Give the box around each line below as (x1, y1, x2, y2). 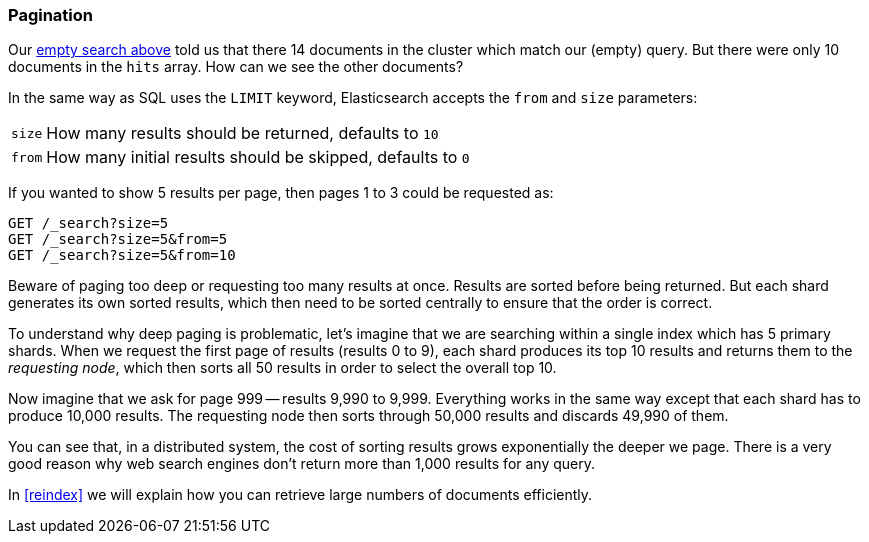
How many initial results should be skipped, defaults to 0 (46, 147, 470, 168)
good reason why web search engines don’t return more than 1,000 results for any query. (8, 455, 596, 473)
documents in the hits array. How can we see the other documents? (8, 58, 464, 76)
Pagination (8, 5, 93, 25)
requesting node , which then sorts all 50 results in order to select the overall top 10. (8, 359, 557, 377)
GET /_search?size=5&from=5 (8, 231, 228, 248)
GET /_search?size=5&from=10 (8, 247, 236, 264)
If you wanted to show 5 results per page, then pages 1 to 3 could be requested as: (8, 184, 554, 202)
